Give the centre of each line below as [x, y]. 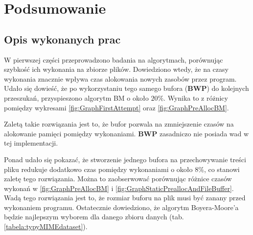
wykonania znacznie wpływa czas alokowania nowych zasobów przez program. [120, 78]
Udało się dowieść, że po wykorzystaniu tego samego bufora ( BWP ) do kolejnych [126, 88]
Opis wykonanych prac [62, 39]
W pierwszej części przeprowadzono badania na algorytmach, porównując [114, 59]
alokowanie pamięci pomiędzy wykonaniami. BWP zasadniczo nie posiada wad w [126, 133]
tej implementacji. [31, 143]
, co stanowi [222, 169]
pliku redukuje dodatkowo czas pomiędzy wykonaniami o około [98, 169]
